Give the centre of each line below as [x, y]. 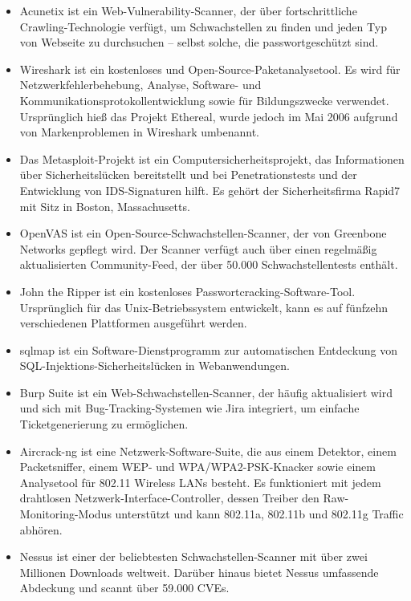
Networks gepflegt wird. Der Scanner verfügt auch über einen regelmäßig [198, 248]
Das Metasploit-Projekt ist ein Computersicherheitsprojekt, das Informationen [212, 158]
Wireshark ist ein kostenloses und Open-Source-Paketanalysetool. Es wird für [210, 69]
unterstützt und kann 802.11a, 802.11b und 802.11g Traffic [259, 514]
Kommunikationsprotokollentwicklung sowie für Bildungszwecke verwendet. [204, 100]
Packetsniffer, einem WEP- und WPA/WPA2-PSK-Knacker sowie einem [197, 467]
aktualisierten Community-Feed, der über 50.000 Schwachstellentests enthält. [209, 264]
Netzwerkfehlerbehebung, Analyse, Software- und [140, 85]
